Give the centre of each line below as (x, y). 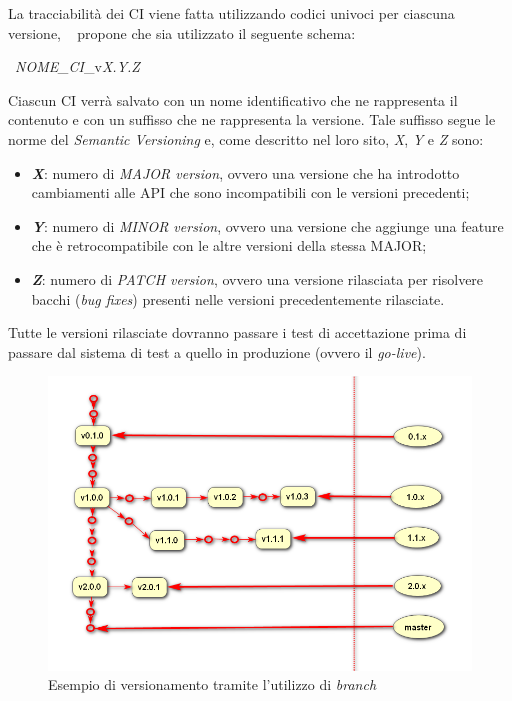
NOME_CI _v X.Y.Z (77, 66)
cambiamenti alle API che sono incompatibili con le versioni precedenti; (250, 192)
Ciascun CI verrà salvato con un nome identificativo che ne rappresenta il (233, 99)
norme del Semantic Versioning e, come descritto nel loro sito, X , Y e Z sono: (246, 138)
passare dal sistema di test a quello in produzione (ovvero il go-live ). (217, 351)
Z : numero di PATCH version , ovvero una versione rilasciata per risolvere (257, 278)
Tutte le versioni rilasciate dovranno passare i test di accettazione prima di (237, 332)
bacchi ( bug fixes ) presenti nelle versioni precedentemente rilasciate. (238, 298)
